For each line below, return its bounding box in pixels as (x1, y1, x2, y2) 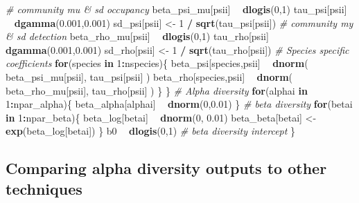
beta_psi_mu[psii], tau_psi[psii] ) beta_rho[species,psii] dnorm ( (6, 69, 293, 84)
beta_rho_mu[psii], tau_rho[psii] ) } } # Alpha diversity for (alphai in (6, 83, 308, 97)
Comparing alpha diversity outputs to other (6, 157, 327, 179)
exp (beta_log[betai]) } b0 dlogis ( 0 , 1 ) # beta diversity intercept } (6, 124, 296, 138)
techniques (6, 177, 82, 199)
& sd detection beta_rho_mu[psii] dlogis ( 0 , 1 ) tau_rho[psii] (6, 29, 269, 43)
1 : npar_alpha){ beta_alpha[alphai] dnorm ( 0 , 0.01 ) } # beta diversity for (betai (6, 97, 353, 111)
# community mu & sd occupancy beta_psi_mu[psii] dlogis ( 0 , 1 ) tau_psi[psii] (6, 2, 347, 16)
